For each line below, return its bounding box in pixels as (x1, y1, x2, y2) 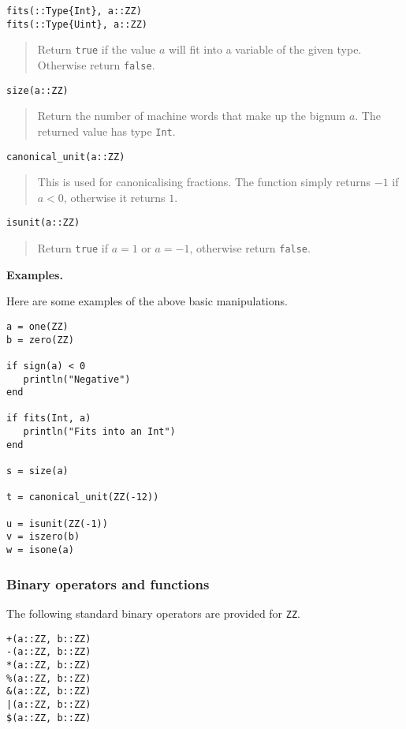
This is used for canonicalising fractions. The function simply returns (37, 174, 371, 190)
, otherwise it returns (63, 189, 166, 205)
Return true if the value (37, 41, 156, 58)
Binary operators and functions (6, 574, 210, 593)
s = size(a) (6, 465, 69, 477)
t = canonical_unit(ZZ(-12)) (6, 492, 159, 503)
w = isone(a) (6, 544, 74, 556)
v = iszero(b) (6, 531, 80, 543)
